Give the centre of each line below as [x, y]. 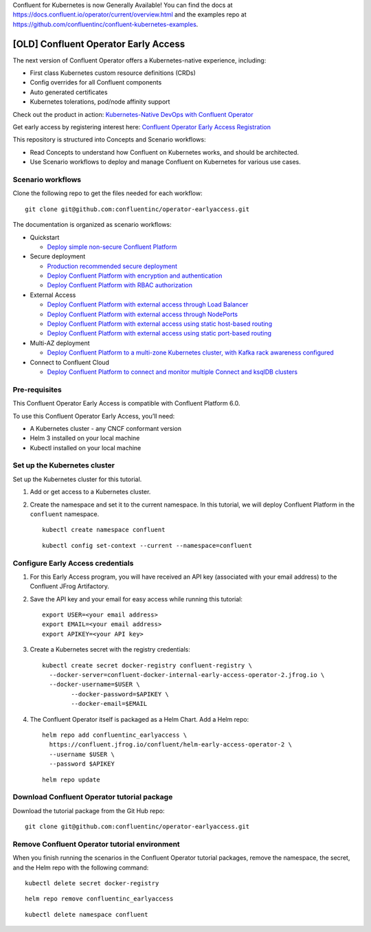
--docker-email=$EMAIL [109, 704]
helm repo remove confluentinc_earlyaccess [99, 899]
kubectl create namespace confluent [104, 530]
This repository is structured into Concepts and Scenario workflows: [109, 140]
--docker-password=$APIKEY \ [120, 694]
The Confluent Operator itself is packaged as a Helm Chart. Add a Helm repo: [139, 719]
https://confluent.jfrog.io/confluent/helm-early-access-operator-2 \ [170, 745]
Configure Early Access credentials [73, 563]
